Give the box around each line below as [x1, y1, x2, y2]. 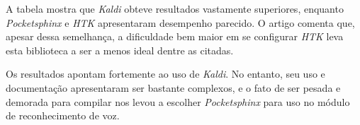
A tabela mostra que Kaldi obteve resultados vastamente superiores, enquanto [6, 1, 344, 16]
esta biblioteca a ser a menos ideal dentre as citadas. [6, 42, 234, 57]
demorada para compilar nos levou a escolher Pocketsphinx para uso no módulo [6, 94, 350, 109]
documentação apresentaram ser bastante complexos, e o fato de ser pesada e [6, 80, 341, 95]
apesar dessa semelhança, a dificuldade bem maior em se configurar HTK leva [6, 29, 344, 44]
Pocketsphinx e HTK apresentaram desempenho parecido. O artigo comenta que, [6, 15, 355, 30]
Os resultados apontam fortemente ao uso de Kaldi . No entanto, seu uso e [6, 66, 325, 81]
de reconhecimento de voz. [6, 108, 120, 123]
